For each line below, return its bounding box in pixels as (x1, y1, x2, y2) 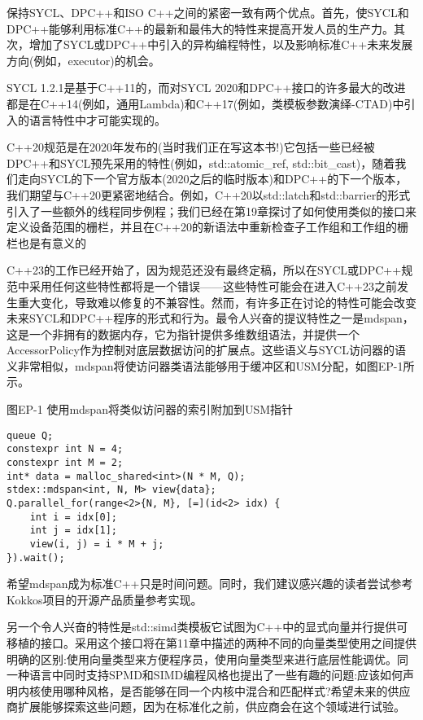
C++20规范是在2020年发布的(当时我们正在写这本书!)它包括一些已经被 (7, 138, 375, 156)
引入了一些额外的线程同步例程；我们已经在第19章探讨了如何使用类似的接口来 (7, 202, 416, 219)
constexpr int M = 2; (7, 456, 124, 468)
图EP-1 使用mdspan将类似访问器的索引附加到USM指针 (7, 401, 294, 418)
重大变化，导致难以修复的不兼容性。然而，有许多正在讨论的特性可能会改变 (17, 293, 416, 310)
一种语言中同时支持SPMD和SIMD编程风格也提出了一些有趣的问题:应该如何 (7, 666, 403, 683)
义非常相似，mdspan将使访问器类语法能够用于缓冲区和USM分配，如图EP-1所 (7, 357, 415, 374)
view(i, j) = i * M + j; (29, 538, 164, 550)
